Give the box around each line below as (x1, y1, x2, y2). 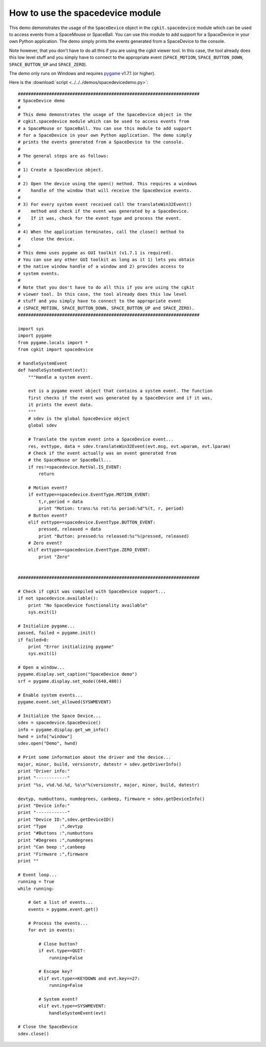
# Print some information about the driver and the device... (18, 755, 171, 760)
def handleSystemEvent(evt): (18, 367, 88, 373)
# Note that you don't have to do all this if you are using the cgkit (18, 284, 195, 290)
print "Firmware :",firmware (18, 851, 88, 857)
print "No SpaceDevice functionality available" (28, 603, 148, 608)
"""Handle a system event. (28, 374, 94, 380)
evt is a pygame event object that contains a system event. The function (28, 388, 213, 394)
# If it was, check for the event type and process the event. (18, 215, 182, 221)
